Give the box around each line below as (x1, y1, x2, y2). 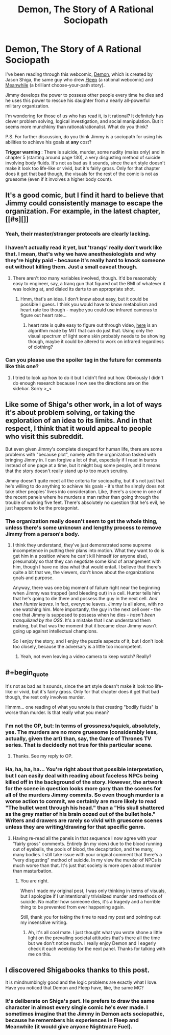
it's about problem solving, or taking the (5, 408, 135, 417)
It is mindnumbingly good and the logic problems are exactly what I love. (5, 979, 158, 985)
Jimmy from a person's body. (5, 530, 80, 537)
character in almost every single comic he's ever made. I (5, 1004, 148, 1011)
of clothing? (28, 344, 53, 350)
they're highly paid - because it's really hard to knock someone (5, 257, 165, 264)
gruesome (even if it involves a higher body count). (5, 176, 113, 182)
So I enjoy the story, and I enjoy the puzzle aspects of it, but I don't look (12, 638, 164, 644)
